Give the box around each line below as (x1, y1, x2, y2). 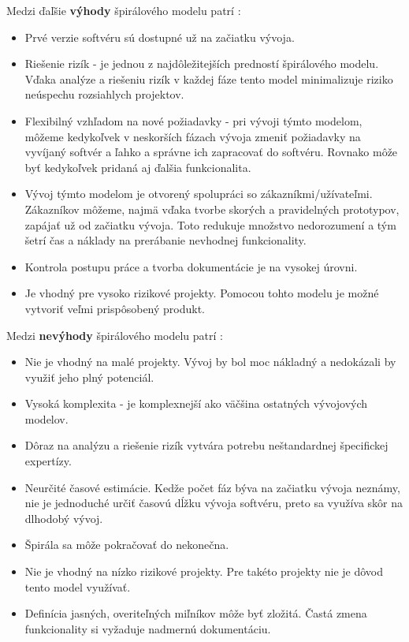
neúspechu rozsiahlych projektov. (24, 86, 184, 103)
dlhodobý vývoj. (24, 509, 103, 526)
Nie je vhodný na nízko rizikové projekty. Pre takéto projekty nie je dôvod (24, 563, 384, 580)
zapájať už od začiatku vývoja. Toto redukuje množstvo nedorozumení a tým (24, 216, 396, 233)
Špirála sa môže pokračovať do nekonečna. (24, 536, 229, 553)
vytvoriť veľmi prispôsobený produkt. (24, 300, 206, 316)
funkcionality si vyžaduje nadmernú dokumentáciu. (24, 620, 271, 636)
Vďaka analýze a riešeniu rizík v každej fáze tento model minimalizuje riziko (24, 70, 393, 87)
